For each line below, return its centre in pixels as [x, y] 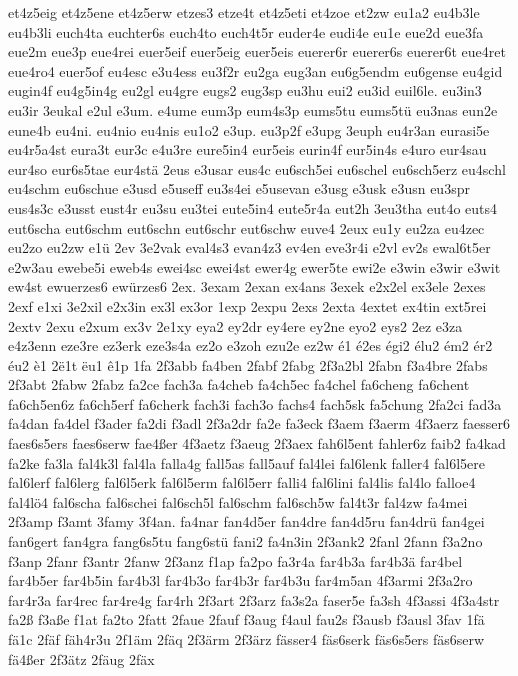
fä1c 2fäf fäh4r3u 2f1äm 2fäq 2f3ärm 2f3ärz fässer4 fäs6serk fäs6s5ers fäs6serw [246, 639]
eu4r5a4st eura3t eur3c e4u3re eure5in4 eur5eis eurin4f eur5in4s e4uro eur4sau [247, 149]
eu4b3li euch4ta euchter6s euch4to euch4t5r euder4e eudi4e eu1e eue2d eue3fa [246, 31]
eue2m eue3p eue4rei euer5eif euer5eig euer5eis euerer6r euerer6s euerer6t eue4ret [257, 51]
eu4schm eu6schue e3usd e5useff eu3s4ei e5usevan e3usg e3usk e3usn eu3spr [239, 188]
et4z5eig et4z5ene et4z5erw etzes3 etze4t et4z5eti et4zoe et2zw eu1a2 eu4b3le [244, 12]
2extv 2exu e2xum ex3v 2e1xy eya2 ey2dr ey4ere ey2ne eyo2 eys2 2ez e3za [235, 325]
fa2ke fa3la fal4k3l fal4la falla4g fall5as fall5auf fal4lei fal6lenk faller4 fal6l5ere [247, 462]
